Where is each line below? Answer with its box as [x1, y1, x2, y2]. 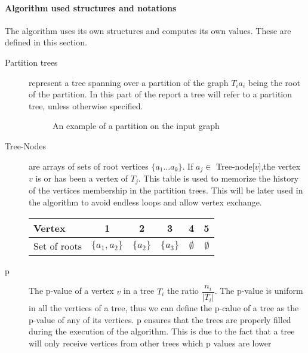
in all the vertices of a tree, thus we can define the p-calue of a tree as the [29, 302, 299, 314]
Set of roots [33, 238, 82, 253]
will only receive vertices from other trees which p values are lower [29, 337, 272, 349]
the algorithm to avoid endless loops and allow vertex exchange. [29, 196, 262, 208]
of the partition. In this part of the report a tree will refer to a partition [29, 88, 292, 100]
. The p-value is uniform [214, 284, 303, 297]
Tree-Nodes [5, 139, 46, 152]
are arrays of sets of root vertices [29, 159, 149, 172]
